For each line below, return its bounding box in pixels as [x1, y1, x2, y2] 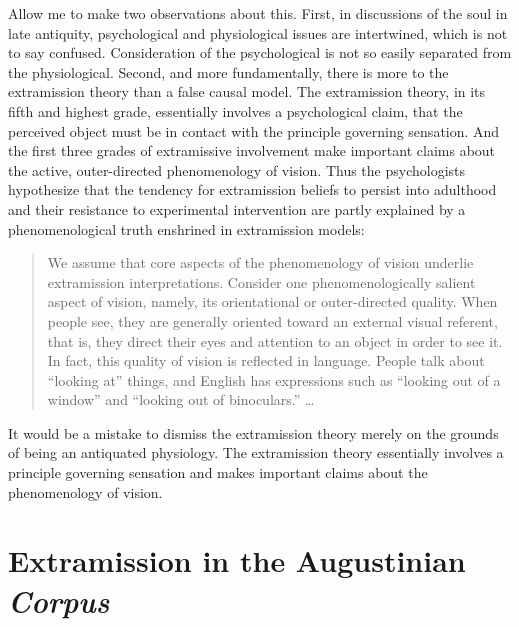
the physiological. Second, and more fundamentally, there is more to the [8, 61, 449, 82]
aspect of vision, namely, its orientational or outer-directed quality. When [47, 291, 498, 312]
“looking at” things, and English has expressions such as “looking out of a [47, 369, 501, 390]
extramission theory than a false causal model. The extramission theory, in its [8, 81, 486, 102]
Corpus [8, 579, 110, 621]
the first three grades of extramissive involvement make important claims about [8, 140, 496, 161]
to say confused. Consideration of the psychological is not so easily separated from [8, 42, 512, 63]
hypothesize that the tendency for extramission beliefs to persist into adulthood [8, 179, 497, 200]
